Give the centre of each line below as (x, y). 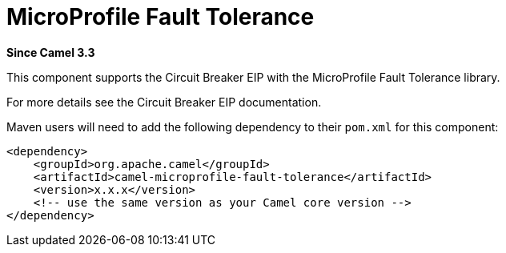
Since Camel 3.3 (51, 52)
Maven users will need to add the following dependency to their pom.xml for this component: (253, 127)
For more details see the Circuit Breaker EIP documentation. (164, 102)
